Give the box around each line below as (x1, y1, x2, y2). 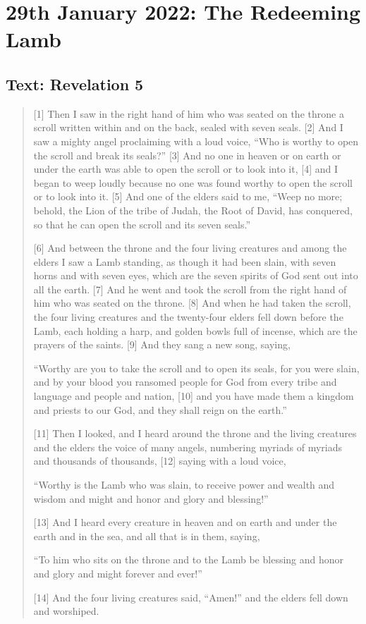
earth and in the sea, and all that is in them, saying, (33, 528, 260, 543)
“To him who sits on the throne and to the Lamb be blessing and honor (33, 552, 344, 567)
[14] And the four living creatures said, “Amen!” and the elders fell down (33, 589, 348, 604)
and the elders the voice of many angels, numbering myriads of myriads (33, 439, 342, 454)
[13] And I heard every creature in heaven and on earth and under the (33, 515, 337, 530)
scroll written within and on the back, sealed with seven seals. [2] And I (33, 120, 343, 135)
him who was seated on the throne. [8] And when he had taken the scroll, (33, 295, 351, 310)
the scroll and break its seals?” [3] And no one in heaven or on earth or (33, 147, 341, 162)
